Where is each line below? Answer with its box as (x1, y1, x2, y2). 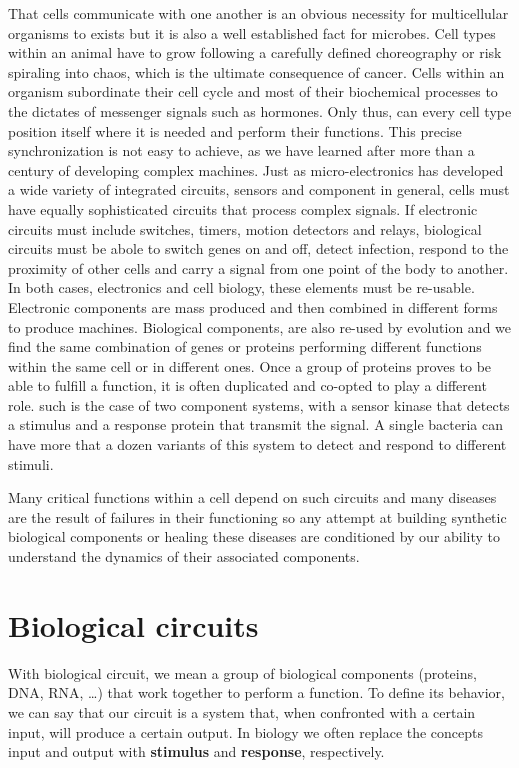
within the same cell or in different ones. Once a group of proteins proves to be (8, 355, 492, 376)
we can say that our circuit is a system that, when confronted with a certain (8, 701, 476, 722)
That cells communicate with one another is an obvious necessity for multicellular (8, 3, 509, 23)
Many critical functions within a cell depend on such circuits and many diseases (8, 487, 497, 508)
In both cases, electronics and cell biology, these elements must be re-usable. (8, 277, 475, 298)
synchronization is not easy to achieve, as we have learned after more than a (8, 140, 475, 161)
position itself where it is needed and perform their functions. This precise (8, 120, 462, 141)
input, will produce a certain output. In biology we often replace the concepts (8, 721, 484, 742)
